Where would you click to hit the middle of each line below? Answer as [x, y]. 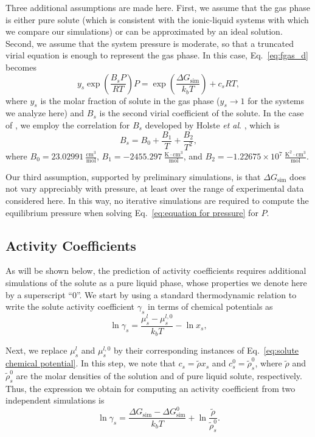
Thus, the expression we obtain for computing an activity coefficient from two [151, 388]
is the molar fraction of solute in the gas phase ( [130, 100]
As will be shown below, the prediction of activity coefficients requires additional [156, 271]
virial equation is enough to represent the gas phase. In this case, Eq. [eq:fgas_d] [157, 55]
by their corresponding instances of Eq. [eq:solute [206, 350]
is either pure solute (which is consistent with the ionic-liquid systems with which [157, 19]
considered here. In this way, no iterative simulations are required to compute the [157, 201]
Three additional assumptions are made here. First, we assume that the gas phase [158, 7]
